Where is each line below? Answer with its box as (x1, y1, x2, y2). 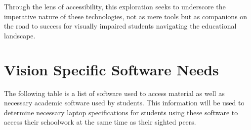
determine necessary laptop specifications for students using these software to (4, 107, 238, 117)
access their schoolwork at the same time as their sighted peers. (4, 117, 196, 127)
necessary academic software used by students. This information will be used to (4, 97, 245, 108)
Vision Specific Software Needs (4, 59, 219, 79)
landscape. (4, 30, 36, 40)
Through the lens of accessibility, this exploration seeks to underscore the (4, 1, 226, 11)
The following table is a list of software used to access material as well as (4, 88, 225, 98)
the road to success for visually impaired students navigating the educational (4, 21, 237, 31)
